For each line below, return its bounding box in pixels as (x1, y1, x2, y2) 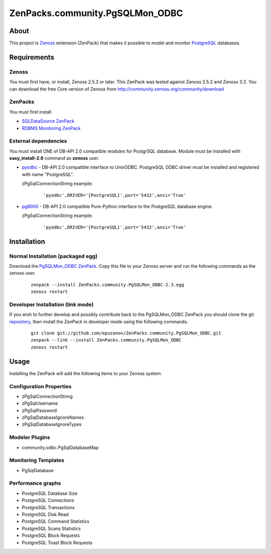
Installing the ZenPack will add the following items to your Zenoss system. (9, 370, 163, 376)
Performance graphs (9, 480, 61, 487)
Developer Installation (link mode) (9, 301, 94, 308)
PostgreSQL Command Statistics (22, 518, 90, 524)
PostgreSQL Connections (22, 497, 74, 503)
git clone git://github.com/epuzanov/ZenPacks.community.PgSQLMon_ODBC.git (31, 330, 221, 336)
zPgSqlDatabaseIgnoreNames (22, 414, 84, 420)
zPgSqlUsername (22, 400, 58, 406)
